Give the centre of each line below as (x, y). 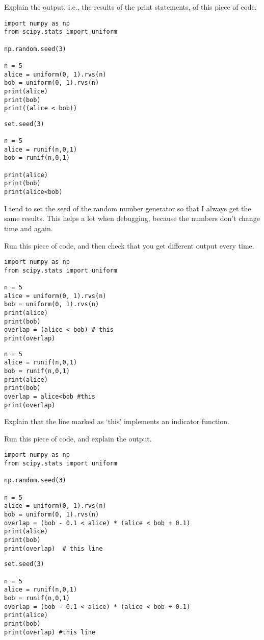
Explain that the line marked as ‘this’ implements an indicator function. (117, 421)
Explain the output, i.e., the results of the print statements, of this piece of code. (130, 7)
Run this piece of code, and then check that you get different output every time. (129, 245)
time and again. (29, 228)
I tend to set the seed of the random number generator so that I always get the (128, 208)
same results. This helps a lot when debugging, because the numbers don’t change (132, 218)
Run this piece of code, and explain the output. (78, 438)
